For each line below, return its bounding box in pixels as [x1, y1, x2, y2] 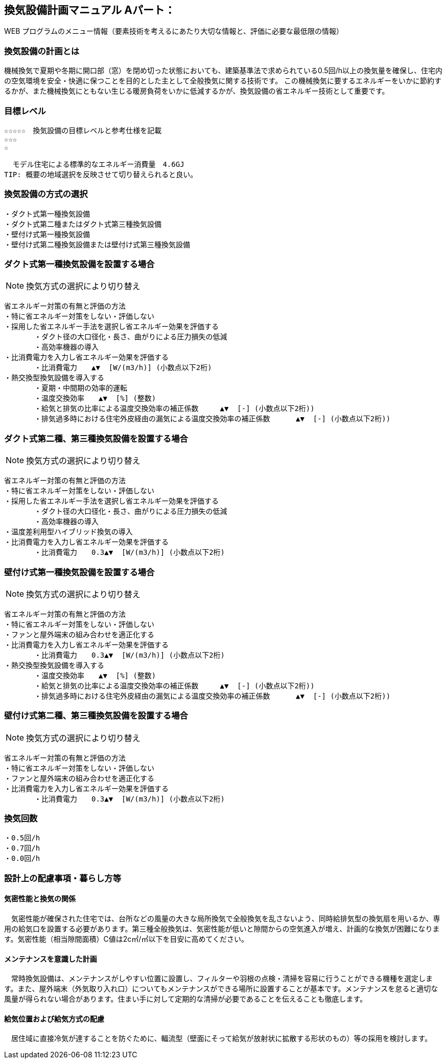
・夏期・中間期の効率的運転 [34, 384, 128, 393]
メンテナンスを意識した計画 [4, 954, 97, 963]
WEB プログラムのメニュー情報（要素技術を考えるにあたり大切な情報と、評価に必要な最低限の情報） [4, 27, 343, 36]
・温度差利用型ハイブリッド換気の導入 [4, 528, 133, 536]
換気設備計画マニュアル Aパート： [4, 4, 176, 16]
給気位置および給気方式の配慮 [4, 1014, 104, 1023]
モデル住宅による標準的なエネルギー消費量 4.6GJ [12, 160, 184, 168]
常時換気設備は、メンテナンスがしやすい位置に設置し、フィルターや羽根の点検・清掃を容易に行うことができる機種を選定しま [11, 974, 433, 983]
